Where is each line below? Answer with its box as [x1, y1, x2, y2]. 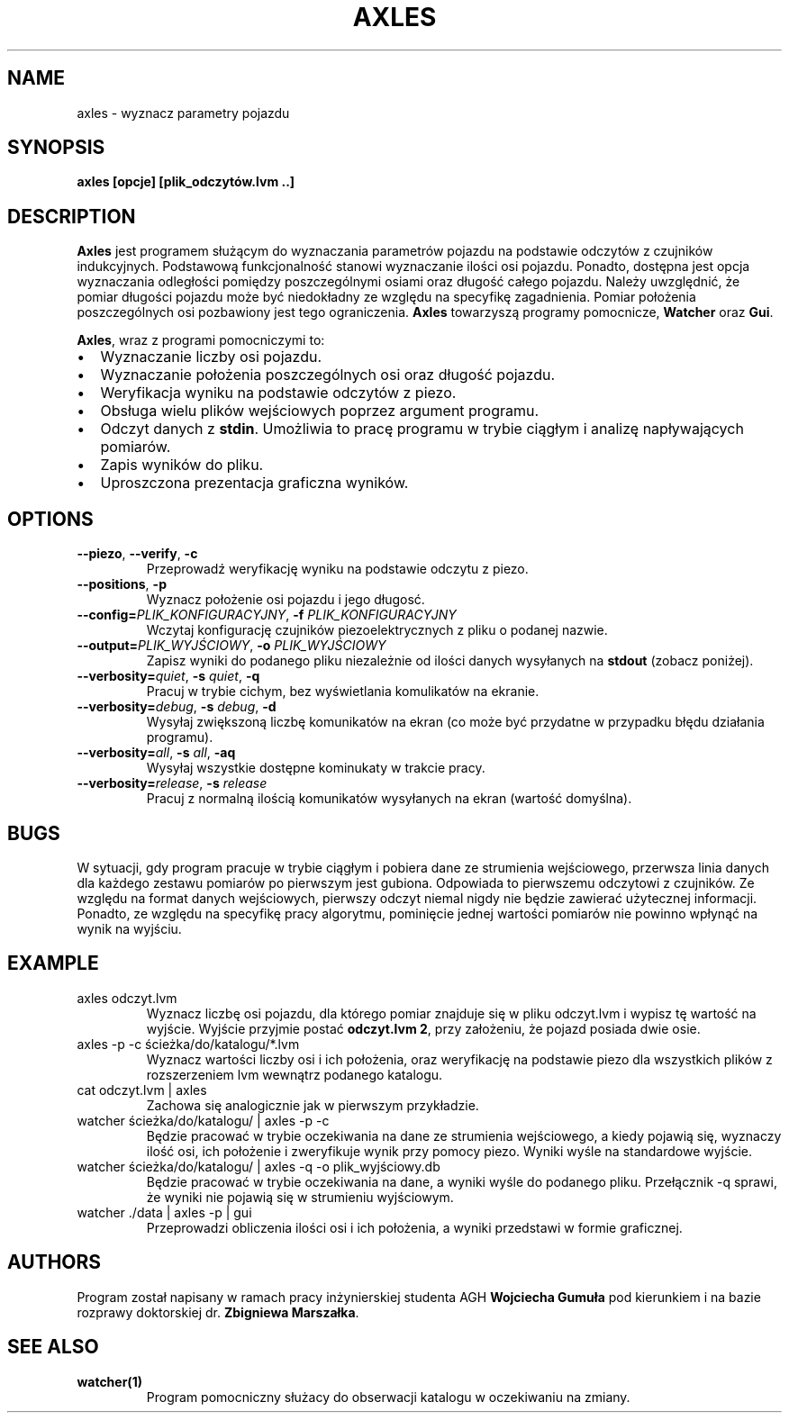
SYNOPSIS [7, 136, 105, 159]
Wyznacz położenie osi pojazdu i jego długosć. [146, 592, 425, 608]
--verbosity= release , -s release [77, 775, 268, 791]
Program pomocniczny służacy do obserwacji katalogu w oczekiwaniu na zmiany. [146, 1388, 630, 1405]
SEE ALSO [7, 1335, 99, 1359]
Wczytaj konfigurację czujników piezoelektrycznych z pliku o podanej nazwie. [146, 622, 608, 638]
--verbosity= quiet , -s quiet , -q [77, 668, 260, 684]
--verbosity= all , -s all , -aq [77, 745, 236, 761]
